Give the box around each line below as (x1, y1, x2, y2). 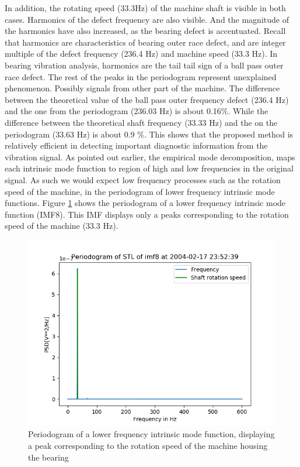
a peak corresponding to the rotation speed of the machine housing (28, 439, 268, 452)
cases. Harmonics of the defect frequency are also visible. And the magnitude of (5, 13, 289, 25)
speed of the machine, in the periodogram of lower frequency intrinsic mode (5, 185, 275, 197)
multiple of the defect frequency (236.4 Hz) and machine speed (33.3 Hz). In (5, 47, 278, 60)
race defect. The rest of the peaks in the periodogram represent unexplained (5, 70, 277, 83)
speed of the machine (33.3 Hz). (5, 219, 118, 232)
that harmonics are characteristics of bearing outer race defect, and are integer (5, 36, 286, 48)
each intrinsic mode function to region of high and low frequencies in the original (5, 162, 294, 174)
